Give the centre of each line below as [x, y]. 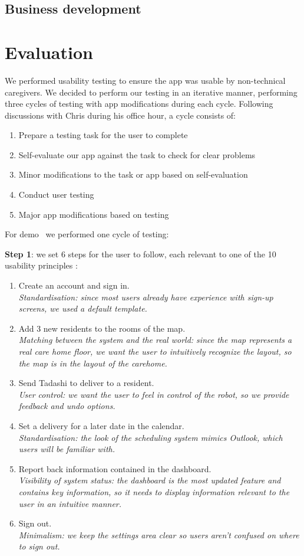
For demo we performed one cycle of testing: [87, 234]
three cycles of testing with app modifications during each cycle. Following [139, 104]
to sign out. [39, 546]
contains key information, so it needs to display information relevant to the [154, 491]
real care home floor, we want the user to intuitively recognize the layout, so [155, 351]
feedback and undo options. [67, 406]
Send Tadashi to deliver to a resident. [86, 383]
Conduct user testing [56, 194]
